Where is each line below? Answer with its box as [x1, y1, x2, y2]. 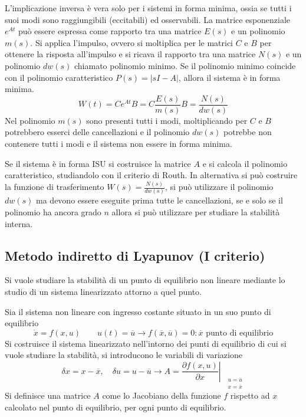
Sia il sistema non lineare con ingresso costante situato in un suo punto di [5, 305, 271, 317]
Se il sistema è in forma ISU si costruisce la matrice [5, 157, 191, 169]
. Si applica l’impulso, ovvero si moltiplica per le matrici [30, 36, 233, 48]
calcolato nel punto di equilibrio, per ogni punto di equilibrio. [5, 400, 226, 413]
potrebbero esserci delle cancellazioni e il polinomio [5, 126, 190, 138]
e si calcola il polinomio [202, 157, 288, 169]
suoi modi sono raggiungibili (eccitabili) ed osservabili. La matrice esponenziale [5, 13, 291, 25]
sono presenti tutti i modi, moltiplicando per [86, 114, 248, 126]
